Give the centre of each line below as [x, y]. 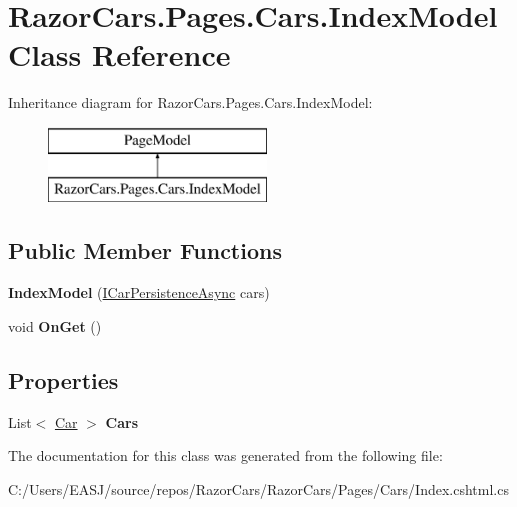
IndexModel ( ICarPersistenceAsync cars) [139, 292]
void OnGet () [55, 325]
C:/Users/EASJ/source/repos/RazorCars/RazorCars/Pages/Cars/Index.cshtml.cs [258, 488]
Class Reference [119, 54]
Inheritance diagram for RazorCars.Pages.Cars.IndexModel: [190, 102]
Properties [63, 379]
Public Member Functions [145, 250]
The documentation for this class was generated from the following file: [225, 455]
